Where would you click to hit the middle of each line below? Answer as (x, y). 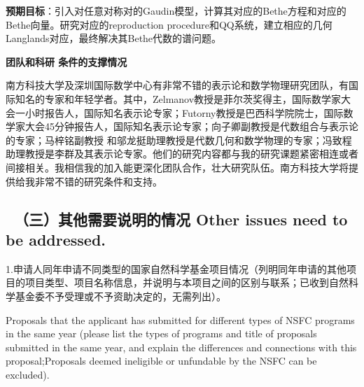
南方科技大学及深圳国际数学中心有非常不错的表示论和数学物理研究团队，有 (177, 85)
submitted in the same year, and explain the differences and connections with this (181, 347)
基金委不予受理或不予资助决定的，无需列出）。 (120, 296)
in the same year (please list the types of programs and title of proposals (161, 333)
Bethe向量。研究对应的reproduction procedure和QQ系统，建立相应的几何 (169, 24)
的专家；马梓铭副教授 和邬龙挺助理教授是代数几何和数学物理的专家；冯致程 (179, 140)
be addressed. (56, 239)
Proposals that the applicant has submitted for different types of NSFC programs (180, 319)
